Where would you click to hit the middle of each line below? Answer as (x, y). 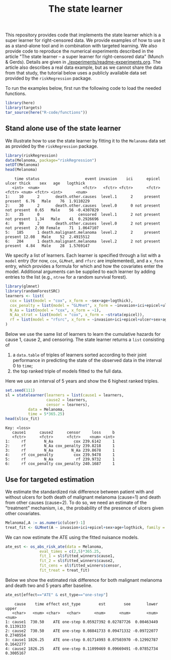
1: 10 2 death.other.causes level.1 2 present (83, 197)
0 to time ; (23, 366)
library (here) (20, 103)
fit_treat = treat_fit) (65, 570)
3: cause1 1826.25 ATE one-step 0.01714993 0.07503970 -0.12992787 (82, 640)
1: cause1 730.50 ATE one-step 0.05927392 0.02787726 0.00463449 (82, 622)
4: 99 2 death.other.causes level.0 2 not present (83, 224)
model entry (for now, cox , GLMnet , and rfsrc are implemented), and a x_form (84, 261)
